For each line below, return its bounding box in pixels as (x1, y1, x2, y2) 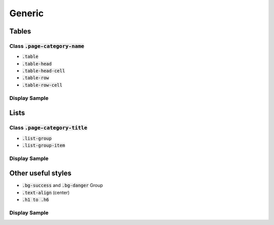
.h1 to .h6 (22, 197, 49, 203)
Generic (9, 8, 44, 19)
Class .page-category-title (9, 124, 88, 132)
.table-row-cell (22, 82, 63, 88)
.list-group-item (22, 142, 65, 148)
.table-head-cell (22, 68, 65, 74)
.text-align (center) (22, 189, 70, 196)
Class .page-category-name (9, 42, 85, 49)
